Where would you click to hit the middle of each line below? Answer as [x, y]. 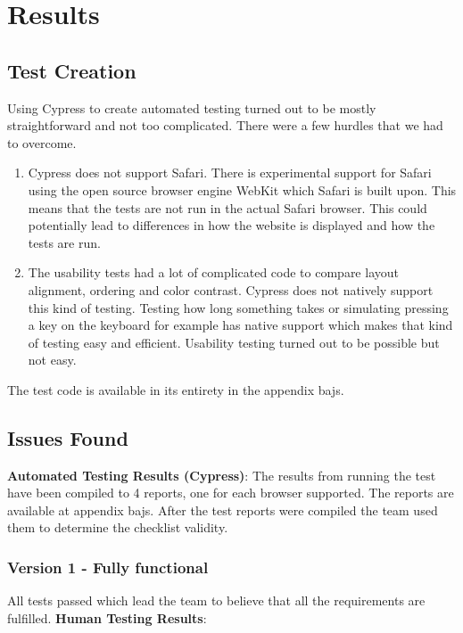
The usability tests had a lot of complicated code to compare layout [213, 272]
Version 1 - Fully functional [108, 567]
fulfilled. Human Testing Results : [107, 617]
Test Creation [72, 70]
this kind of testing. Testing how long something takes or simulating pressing [238, 307]
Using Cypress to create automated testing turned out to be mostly [192, 107]
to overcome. [42, 142]
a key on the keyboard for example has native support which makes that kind [240, 325]
